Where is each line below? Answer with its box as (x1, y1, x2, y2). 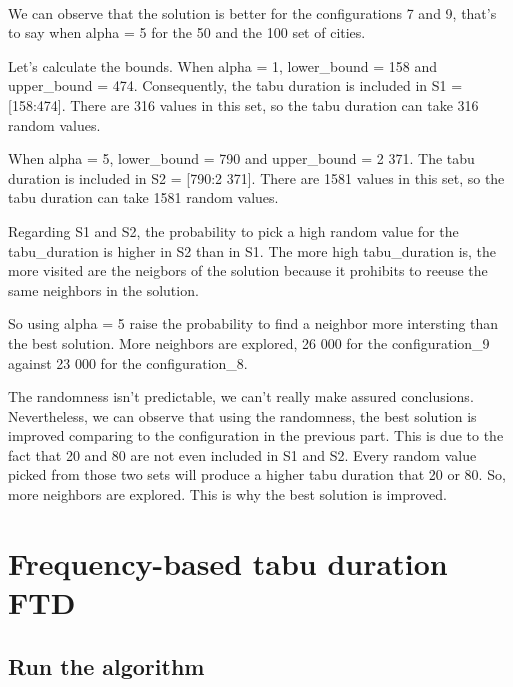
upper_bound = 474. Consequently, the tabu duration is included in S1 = (8, 75, 463, 96)
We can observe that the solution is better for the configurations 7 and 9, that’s (8, 2, 497, 23)
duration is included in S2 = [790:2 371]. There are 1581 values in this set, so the (8, 167, 505, 188)
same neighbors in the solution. (8, 279, 199, 300)
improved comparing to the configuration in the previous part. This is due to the (8, 425, 504, 446)
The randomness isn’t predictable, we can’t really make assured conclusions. (8, 386, 474, 407)
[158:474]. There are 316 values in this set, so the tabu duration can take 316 (8, 94, 479, 115)
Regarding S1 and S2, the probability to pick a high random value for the (8, 220, 459, 241)
